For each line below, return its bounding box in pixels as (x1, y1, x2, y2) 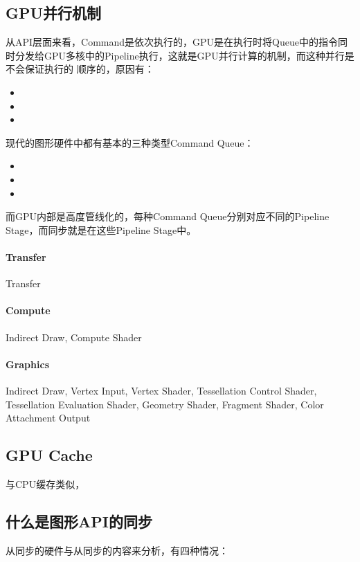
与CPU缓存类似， (6, 476, 85, 491)
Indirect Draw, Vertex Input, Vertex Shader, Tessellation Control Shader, (6, 383, 317, 397)
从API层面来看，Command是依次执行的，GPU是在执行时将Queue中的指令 (6, 35, 339, 49)
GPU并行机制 (6, 2, 102, 24)
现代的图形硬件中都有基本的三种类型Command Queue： (6, 135, 254, 149)
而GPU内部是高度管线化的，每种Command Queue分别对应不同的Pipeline (6, 209, 330, 224)
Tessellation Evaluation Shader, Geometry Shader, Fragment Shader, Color (6, 397, 324, 411)
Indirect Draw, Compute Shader (6, 329, 142, 344)
